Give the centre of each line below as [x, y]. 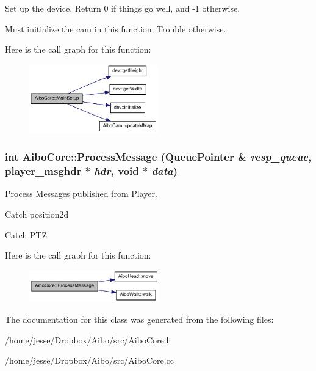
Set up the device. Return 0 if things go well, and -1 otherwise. [123, 8]
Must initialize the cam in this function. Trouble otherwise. [116, 28]
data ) [165, 171]
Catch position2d [37, 214]
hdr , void [117, 171]
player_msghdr [43, 171]
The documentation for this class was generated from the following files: [139, 319]
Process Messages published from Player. [81, 193]
